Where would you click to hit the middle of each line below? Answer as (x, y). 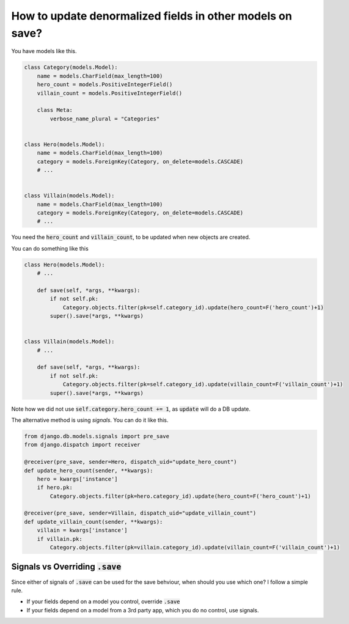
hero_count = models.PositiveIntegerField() (105, 85)
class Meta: (55, 110)
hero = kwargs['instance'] (78, 479)
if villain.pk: (60, 539)
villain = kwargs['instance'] (82, 530)
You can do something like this (50, 248)
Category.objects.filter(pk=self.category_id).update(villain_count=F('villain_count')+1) (203, 384)
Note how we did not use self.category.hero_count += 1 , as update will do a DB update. (131, 409)
